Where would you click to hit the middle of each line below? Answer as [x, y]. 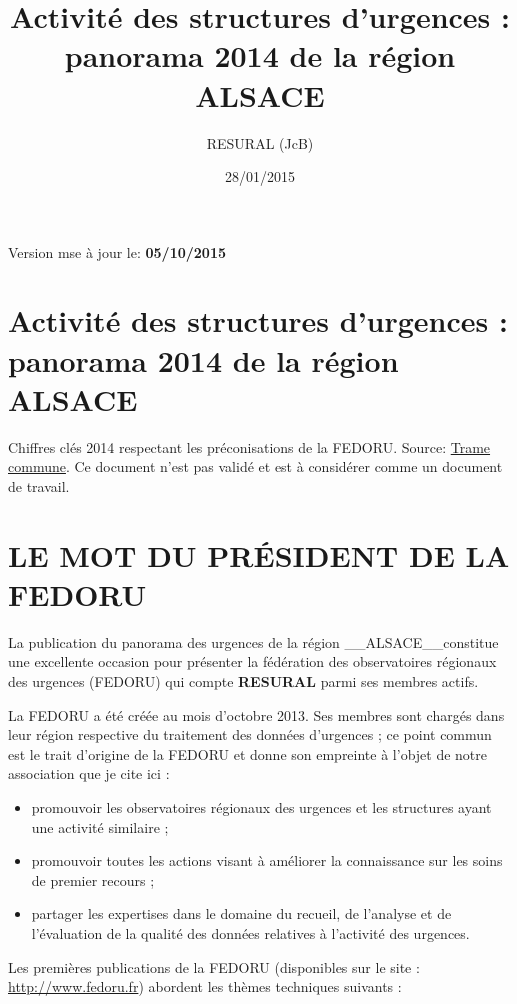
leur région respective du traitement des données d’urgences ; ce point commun [250, 734]
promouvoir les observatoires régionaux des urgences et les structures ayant [261, 807]
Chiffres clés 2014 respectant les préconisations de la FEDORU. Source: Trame [249, 446]
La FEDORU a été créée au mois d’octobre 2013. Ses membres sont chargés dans [256, 714]
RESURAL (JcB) [260, 142]
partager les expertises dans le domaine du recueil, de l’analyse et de [241, 913]
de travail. [39, 485]
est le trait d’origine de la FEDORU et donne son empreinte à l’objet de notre [248, 753]
